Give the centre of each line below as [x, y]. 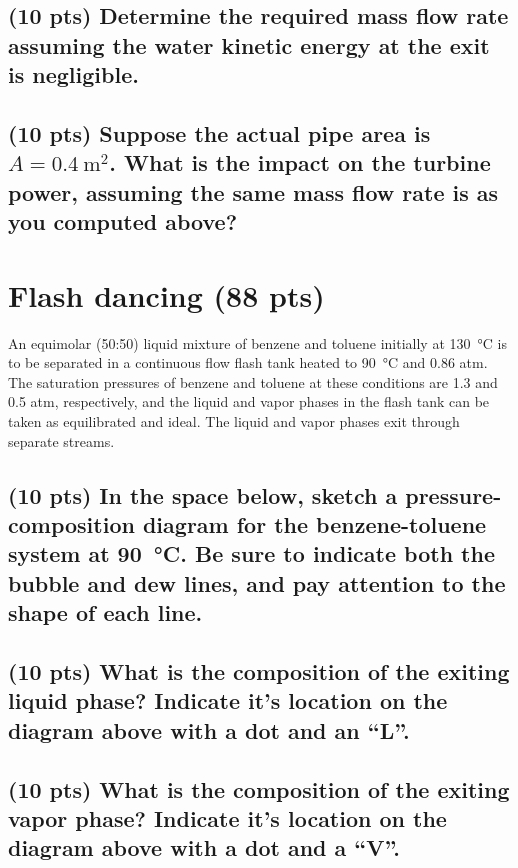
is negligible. [73, 74]
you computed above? [123, 221]
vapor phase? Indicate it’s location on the [227, 817]
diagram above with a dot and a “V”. [204, 847]
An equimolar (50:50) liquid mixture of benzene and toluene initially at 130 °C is [257, 342]
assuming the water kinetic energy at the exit [249, 44]
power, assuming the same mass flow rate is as [253, 191]
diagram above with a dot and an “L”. [209, 729]
